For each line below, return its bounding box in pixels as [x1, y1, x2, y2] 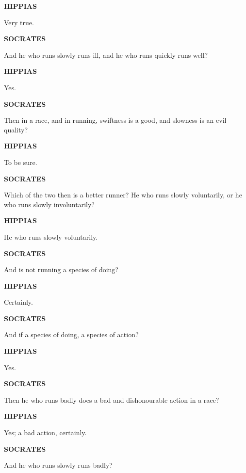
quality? [4, 124, 28, 134]
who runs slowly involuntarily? [4, 199, 95, 209]
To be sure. [4, 157, 37, 167]
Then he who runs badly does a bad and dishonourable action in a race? [4, 394, 219, 405]
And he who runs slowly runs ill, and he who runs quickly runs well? [4, 49, 208, 60]
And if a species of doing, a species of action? [4, 329, 139, 340]
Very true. [4, 17, 34, 27]
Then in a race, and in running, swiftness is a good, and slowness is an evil [4, 115, 227, 125]
